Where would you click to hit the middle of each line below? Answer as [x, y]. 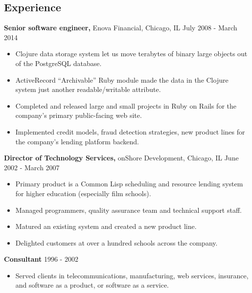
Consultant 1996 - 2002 [41, 259]
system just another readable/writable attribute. [88, 89]
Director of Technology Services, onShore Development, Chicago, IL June [121, 158]
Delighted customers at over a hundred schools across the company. [116, 242]
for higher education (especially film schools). [83, 193]
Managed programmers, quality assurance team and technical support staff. [128, 210]
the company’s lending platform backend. [77, 141]
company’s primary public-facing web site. [79, 115]
